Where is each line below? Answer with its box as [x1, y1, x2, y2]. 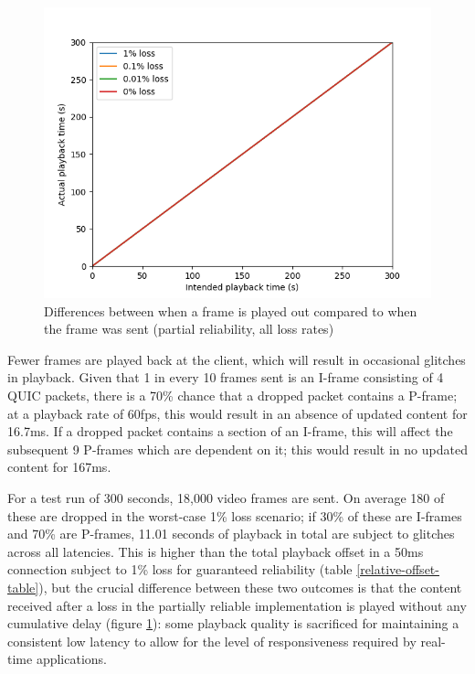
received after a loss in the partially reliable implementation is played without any [7, 595, 467, 615]
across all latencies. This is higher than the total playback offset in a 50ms [7, 541, 424, 561]
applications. [36, 649, 107, 669]
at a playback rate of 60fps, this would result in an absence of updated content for [7, 403, 468, 423]
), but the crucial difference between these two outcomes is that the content [38, 577, 462, 596]
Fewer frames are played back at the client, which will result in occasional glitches [7, 349, 466, 369]
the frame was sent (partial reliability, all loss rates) [44, 319, 334, 338]
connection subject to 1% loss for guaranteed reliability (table [7, 560, 353, 579]
